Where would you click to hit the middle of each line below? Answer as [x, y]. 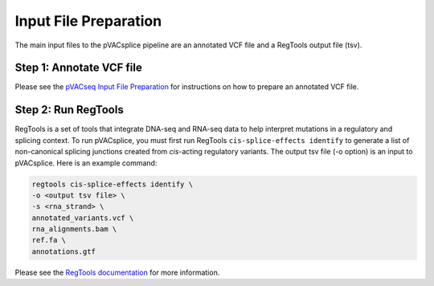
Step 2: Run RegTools [69, 110]
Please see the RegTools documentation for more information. [117, 272]
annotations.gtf [64, 251]
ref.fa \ [49, 240]
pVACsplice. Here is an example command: [86, 163]
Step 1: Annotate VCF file [78, 68]
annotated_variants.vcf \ [83, 218]
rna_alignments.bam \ [74, 229]
